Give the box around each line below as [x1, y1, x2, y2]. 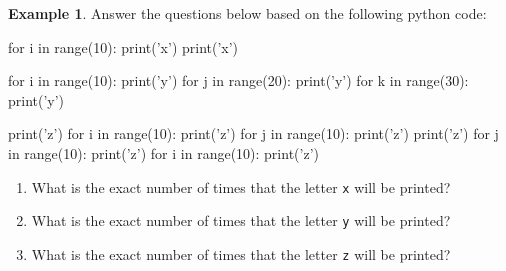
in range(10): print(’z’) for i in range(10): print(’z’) [8, 142, 319, 163]
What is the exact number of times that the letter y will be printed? [31, 210, 451, 231]
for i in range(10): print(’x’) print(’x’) [8, 36, 239, 57]
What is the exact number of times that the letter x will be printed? [31, 176, 451, 197]
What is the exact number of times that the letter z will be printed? [31, 243, 451, 264]
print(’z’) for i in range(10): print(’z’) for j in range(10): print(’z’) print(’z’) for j [8, 123, 499, 144]
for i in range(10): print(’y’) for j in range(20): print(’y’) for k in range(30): [8, 70, 469, 91]
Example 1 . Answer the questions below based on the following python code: [8, 3, 487, 23]
